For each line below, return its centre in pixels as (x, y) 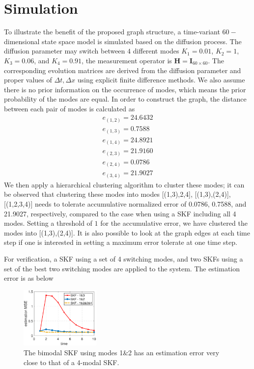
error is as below (29, 278)
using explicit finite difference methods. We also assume (161, 80)
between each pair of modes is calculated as (70, 108)
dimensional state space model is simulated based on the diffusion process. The (123, 41)
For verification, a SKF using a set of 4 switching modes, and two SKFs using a (124, 258)
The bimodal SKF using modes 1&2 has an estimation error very (122, 353)
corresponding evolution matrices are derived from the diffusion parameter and (123, 70)
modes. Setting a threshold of (48, 223)
